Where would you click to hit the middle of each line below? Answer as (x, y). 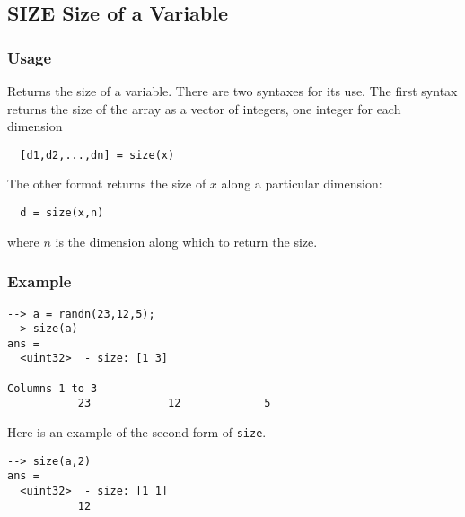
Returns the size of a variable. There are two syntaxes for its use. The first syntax (232, 91)
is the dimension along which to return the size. (186, 241)
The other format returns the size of (107, 184)
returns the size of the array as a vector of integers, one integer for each (204, 108)
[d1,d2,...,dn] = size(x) (97, 155)
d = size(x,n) (62, 213)
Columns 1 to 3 (53, 388)
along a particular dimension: (302, 184)
